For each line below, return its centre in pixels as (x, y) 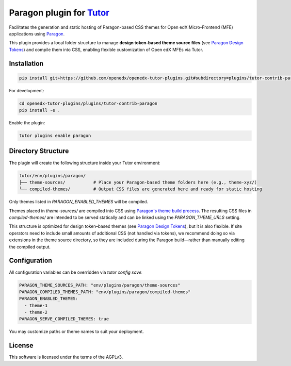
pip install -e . (40, 110)
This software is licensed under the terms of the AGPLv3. (66, 357)
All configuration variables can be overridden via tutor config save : (76, 272)
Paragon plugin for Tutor (59, 13)
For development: (27, 90)
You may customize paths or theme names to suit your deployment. (76, 332)
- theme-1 (36, 305)
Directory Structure (39, 151)
